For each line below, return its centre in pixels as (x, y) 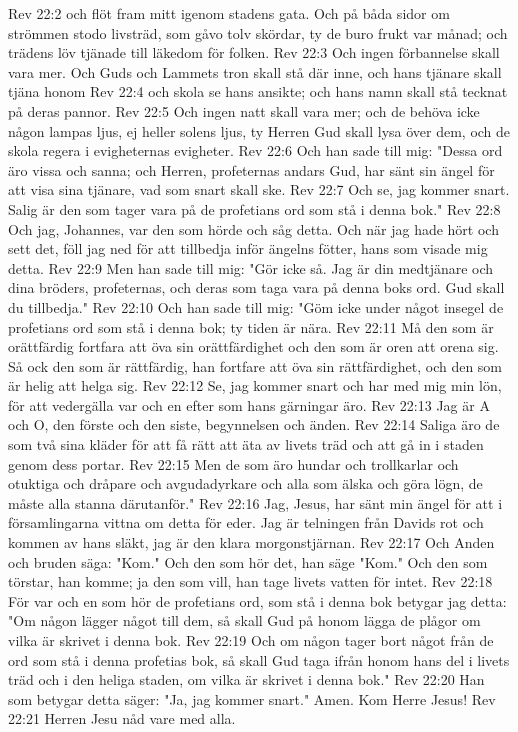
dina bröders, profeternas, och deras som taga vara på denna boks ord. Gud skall (256, 287)
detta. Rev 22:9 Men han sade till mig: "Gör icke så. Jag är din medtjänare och (251, 267)
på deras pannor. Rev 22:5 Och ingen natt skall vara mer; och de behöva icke (244, 110)
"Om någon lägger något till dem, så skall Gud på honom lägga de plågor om (244, 620)
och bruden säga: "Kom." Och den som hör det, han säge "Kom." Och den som (248, 561)
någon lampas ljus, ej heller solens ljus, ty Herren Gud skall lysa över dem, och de (259, 130)
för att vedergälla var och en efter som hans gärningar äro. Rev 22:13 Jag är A (249, 404)
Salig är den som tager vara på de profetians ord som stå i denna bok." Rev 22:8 (254, 208)
